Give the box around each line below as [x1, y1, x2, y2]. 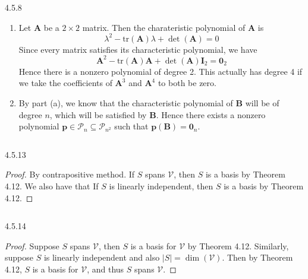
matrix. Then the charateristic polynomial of [82, 21, 246, 33]
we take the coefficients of [18, 77, 112, 89]
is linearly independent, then [109, 179, 213, 192]
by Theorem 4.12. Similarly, [187, 239, 289, 252]
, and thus [87, 262, 124, 275]
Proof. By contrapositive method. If [5, 168, 135, 180]
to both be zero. [158, 77, 216, 89]
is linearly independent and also [43, 251, 160, 264]
